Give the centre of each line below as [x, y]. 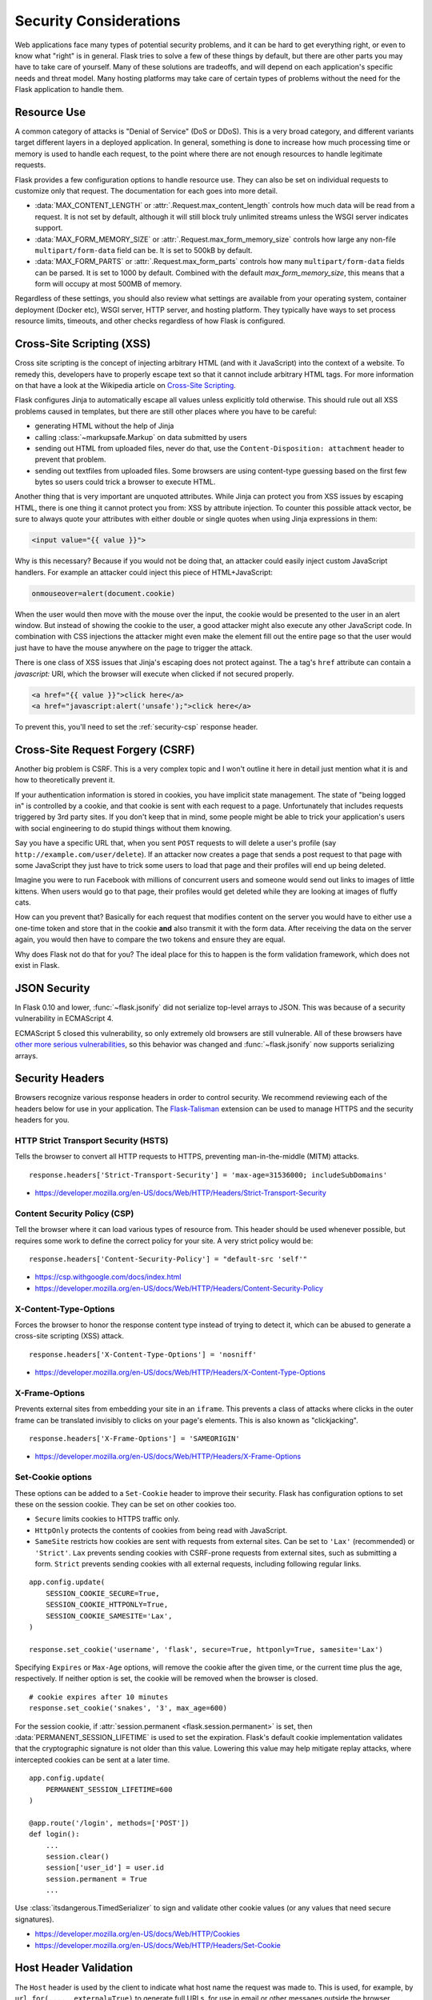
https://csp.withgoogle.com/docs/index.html [108, 1277]
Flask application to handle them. [69, 90]
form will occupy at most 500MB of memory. [108, 284]
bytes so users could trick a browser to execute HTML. [125, 482]
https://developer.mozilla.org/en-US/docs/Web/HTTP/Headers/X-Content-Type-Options [180, 1373]
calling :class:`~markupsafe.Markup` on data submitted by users [141, 437]
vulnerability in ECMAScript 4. [64, 1018]
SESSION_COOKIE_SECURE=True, [102, 1593]
